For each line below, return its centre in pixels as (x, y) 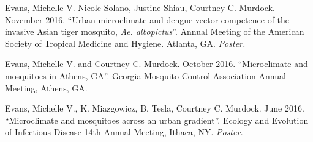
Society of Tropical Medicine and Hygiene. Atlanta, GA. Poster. (125, 43)
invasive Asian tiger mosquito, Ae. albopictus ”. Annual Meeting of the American (155, 31)
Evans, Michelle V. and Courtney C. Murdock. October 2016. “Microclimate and (156, 64)
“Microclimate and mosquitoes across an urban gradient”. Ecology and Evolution (157, 120)
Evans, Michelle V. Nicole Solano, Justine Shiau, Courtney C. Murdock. (140, 7)
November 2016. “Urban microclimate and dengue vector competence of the (147, 19)
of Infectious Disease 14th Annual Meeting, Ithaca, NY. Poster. (124, 132)
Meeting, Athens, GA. (46, 87)
